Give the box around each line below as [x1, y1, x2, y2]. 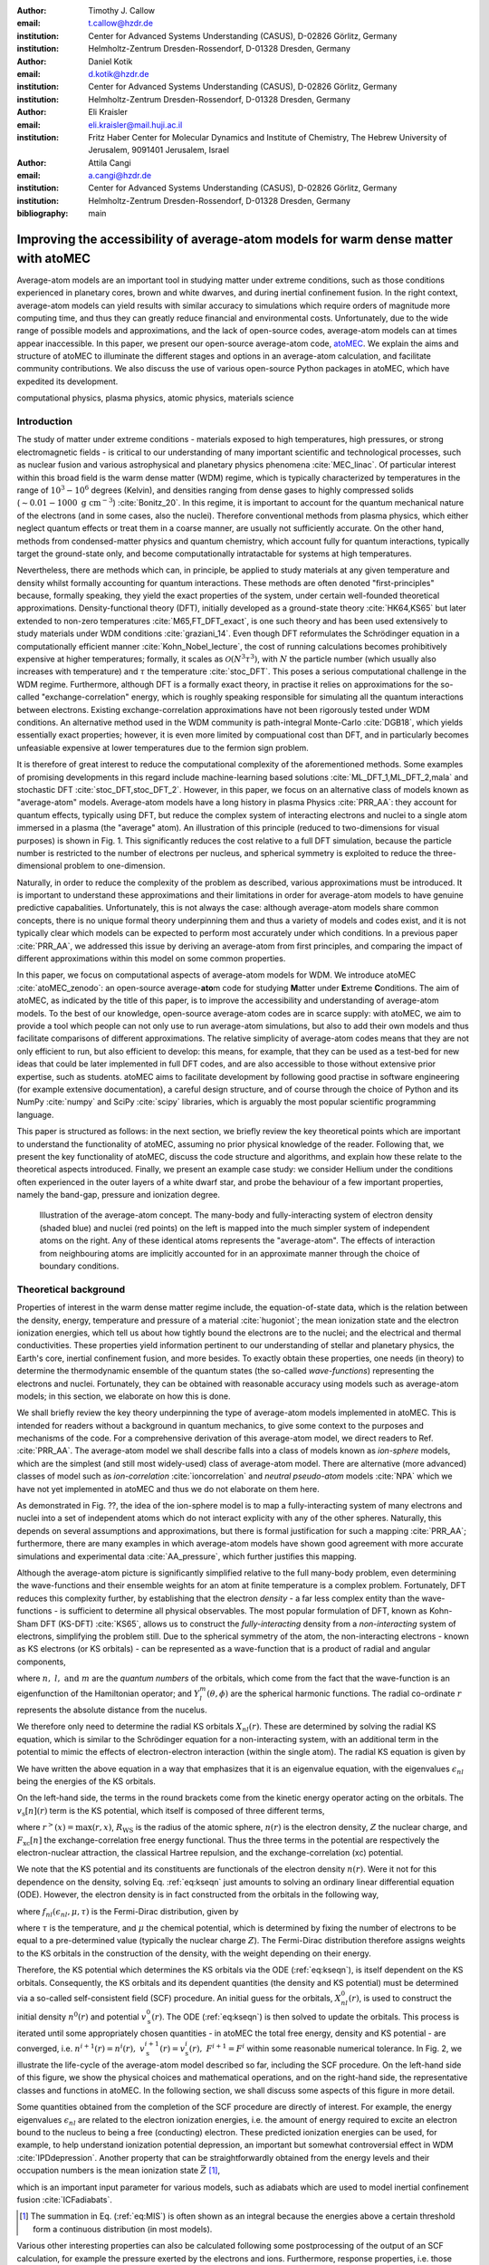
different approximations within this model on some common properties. [16, 953, 286, 964]
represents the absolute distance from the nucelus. [16, 1704, 207, 1716]
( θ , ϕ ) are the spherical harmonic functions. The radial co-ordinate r [206, 1688, 462, 1699]
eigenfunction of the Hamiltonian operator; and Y [16, 1688, 200, 1699]
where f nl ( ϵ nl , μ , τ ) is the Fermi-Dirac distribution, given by [16, 1905, 239, 1919]
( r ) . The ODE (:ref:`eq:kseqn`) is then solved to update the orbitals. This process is [150, 2011, 460, 2022]
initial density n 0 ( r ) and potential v [16, 2010, 147, 2022]
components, [16, 1656, 67, 1667]
